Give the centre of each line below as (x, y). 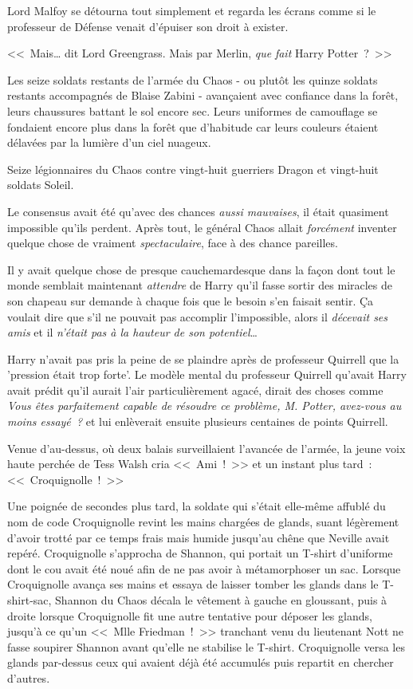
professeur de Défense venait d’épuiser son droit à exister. (148, 26)
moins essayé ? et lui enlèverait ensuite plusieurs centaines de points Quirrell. (198, 421)
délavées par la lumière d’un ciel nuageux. (109, 142)
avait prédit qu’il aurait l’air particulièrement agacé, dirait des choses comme (195, 390)
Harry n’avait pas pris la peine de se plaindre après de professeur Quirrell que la (203, 358)
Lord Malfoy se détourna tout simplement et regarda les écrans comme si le (192, 10)
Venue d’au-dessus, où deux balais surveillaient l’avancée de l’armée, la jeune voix (206, 448)
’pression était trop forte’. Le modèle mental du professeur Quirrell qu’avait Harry (207, 374)
